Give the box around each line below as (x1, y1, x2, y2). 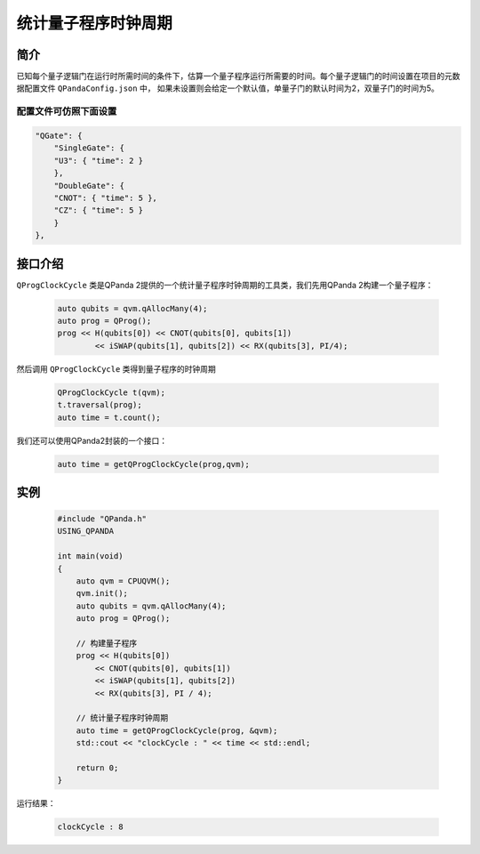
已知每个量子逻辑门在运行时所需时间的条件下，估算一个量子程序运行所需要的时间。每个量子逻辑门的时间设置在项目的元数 (16, 71, 460, 82)
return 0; (76, 762, 119, 773)
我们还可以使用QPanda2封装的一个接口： (16, 435, 168, 446)
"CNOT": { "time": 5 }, (53, 192, 157, 203)
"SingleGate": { (53, 143, 124, 153)
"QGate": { (35, 131, 83, 141)
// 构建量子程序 (76, 639, 138, 649)
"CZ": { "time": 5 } (53, 205, 144, 215)
